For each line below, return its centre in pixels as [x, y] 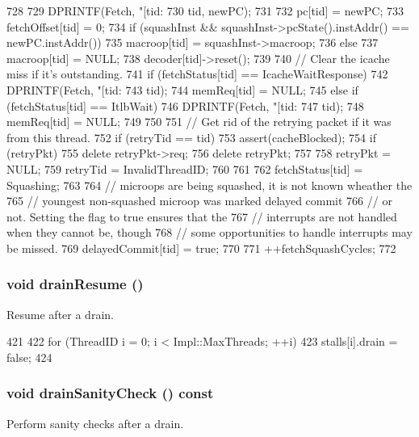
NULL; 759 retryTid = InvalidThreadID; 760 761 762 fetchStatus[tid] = [185, 168]
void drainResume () [75, 284]
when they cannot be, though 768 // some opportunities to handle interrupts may [209, 232]
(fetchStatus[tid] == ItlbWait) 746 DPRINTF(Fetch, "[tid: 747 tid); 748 [185, 105]
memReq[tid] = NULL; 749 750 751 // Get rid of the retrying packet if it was [199, 122]
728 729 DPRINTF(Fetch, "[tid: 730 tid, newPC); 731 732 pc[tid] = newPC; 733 [205, 11]
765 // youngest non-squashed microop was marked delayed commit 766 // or [199, 201]
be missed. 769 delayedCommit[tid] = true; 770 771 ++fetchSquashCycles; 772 [201, 248]
